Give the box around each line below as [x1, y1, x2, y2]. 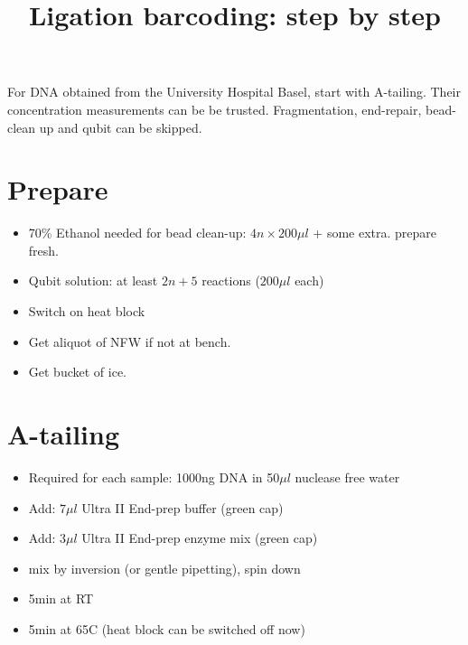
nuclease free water [295, 467, 400, 486]
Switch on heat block [28, 302, 145, 321]
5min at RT [28, 589, 94, 608]
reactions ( [201, 271, 260, 290]
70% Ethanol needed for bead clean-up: [28, 223, 247, 242]
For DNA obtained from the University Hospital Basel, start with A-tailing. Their [7, 82, 461, 101]
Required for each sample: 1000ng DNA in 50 [28, 467, 280, 486]
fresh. [28, 240, 59, 259]
